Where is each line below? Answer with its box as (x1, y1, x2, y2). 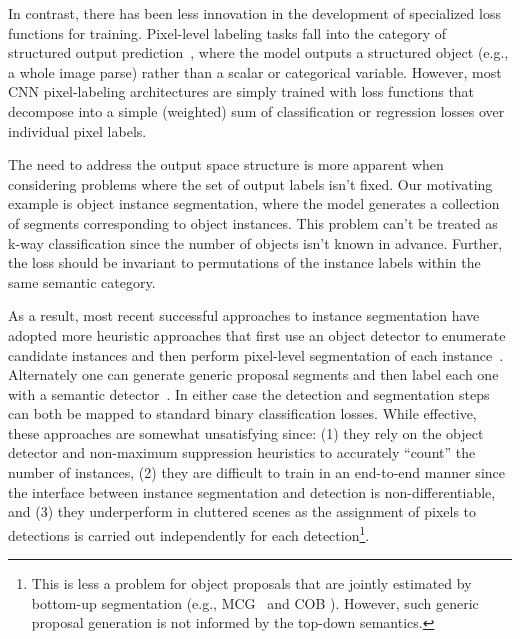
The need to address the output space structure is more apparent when (8, 154, 444, 175)
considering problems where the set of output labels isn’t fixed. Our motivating (8, 173, 493, 194)
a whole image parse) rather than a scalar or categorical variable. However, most (8, 61, 502, 82)
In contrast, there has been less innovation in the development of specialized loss (8, 3, 501, 23)
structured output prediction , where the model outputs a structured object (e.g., (8, 42, 509, 63)
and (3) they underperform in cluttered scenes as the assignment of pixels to (8, 501, 477, 522)
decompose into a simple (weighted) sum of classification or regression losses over (8, 100, 505, 121)
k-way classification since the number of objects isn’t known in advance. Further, (8, 232, 503, 253)
